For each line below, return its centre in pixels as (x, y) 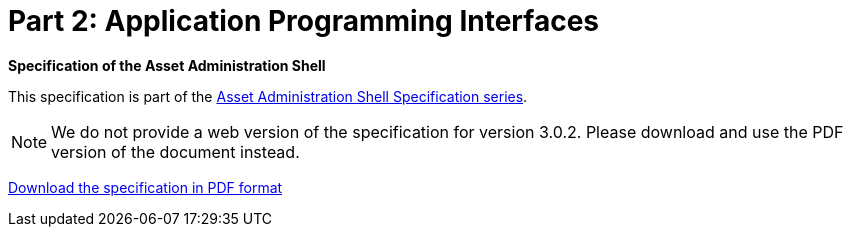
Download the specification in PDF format (145, 187)
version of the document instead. (175, 151)
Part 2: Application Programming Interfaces (303, 21)
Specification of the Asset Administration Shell (167, 65)
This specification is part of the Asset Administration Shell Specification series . (268, 96)
